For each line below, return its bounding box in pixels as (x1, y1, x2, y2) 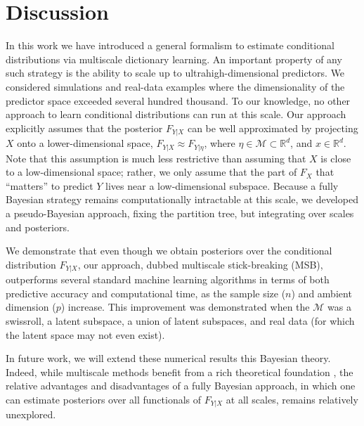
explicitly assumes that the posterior (6, 120, 163, 135)
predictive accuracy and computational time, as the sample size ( (6, 285, 286, 300)
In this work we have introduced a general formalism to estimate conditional (6, 38, 334, 53)
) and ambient (291, 285, 352, 300)
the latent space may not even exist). (6, 327, 165, 342)
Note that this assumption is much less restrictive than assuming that (6, 150, 306, 165)
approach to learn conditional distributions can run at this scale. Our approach (6, 107, 346, 122)
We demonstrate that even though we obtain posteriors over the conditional (6, 243, 332, 258)
